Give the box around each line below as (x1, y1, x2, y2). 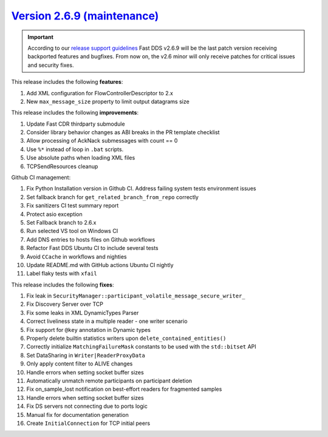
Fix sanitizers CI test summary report (26, 202, 119, 209)
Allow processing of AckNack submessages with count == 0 (26, 137, 178, 144)
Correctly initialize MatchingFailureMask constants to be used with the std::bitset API (26, 343, 256, 350)
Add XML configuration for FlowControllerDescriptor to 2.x (26, 89, 173, 97)
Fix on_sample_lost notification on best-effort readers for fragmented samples (26, 385, 222, 393)
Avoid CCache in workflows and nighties (26, 252, 127, 260)
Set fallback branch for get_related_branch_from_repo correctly (26, 193, 199, 200)
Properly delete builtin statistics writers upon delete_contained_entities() (26, 334, 227, 342)
